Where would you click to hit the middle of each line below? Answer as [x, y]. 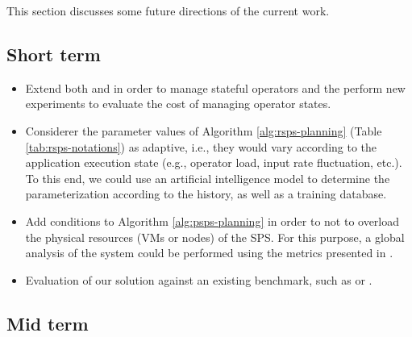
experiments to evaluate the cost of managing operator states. [178, 104]
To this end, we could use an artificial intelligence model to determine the [208, 178]
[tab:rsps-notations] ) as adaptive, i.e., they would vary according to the [201, 146]
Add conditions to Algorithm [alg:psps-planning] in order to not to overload [212, 221]
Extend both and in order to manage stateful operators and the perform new [215, 87]
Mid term [48, 323]
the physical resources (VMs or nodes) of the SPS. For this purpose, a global [215, 237]
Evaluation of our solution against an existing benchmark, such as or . [199, 279]
